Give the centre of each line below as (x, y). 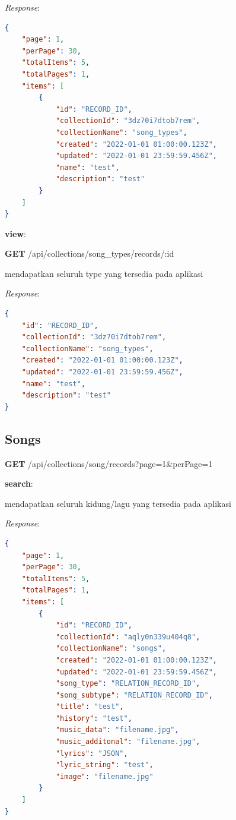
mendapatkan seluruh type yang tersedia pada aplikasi (104, 273)
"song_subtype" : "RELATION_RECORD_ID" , (134, 695)
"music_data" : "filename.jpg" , (117, 730)
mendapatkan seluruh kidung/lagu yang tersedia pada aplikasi (118, 503)
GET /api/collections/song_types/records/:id (90, 253)
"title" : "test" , (90, 707)
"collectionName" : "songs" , (111, 649)
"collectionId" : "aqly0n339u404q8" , (128, 637)
